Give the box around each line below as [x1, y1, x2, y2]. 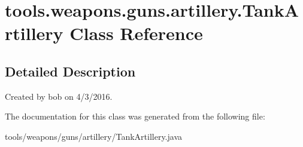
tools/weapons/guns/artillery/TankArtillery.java [5, 130, 183, 142]
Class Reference [69, 21, 203, 45]
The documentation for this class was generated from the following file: [5, 110, 265, 122]
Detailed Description [5, 62, 136, 80]
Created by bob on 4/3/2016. [5, 90, 113, 102]
